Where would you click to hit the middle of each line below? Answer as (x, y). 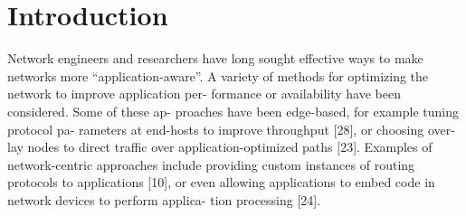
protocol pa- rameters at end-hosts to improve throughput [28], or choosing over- (231, 129)
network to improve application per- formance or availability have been (204, 94)
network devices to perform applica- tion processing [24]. (164, 199)
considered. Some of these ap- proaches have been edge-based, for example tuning (233, 111)
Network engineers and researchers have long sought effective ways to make (215, 58)
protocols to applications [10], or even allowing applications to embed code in (221, 182)
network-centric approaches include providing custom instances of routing (211, 164)
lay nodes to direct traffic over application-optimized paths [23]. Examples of (220, 147)
